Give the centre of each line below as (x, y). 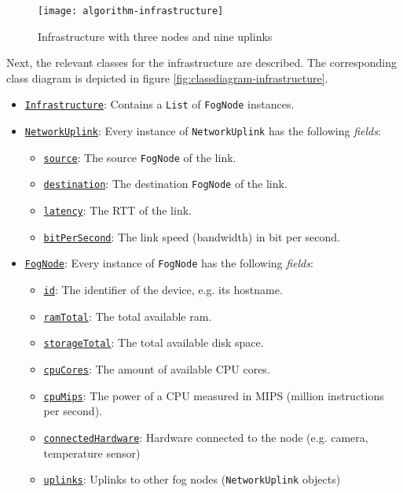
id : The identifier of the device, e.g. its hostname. (163, 290)
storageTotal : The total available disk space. (154, 342)
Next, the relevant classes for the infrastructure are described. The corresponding (202, 63)
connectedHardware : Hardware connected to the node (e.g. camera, (206, 437)
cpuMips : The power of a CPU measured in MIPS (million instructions (214, 395)
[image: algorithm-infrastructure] (131, 11)
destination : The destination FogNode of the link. (165, 184)
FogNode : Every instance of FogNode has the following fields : (169, 263)
